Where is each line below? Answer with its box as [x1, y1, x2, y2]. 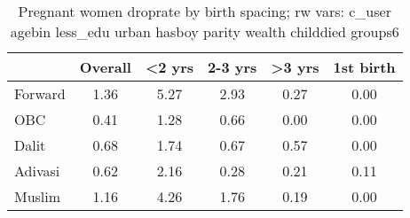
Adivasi [14, 160, 60, 181]
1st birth [333, 57, 396, 77]
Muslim [14, 186, 61, 206]
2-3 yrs [208, 57, 257, 77]
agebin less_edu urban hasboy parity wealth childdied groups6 [10, 21, 399, 42]
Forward [14, 83, 66, 104]
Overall [79, 57, 131, 77]
